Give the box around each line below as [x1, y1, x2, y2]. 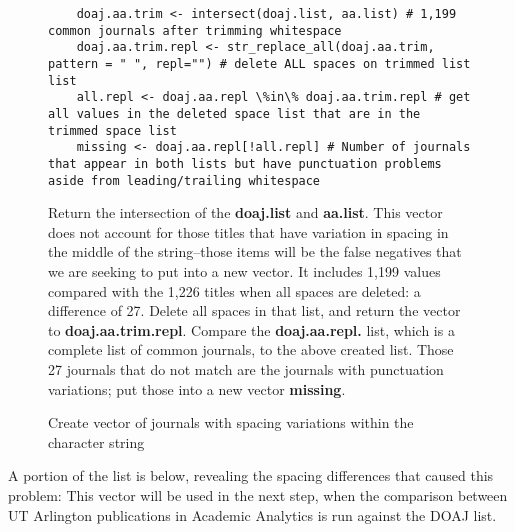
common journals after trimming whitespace [48, 23, 342, 38]
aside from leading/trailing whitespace [48, 173, 321, 188]
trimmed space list [48, 123, 177, 138]
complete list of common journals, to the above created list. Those [48, 339, 454, 360]
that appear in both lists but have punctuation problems [48, 156, 442, 171]
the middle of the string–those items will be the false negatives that [48, 241, 462, 262]
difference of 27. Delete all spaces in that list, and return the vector [48, 300, 461, 321]
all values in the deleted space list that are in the [48, 106, 421, 121]
